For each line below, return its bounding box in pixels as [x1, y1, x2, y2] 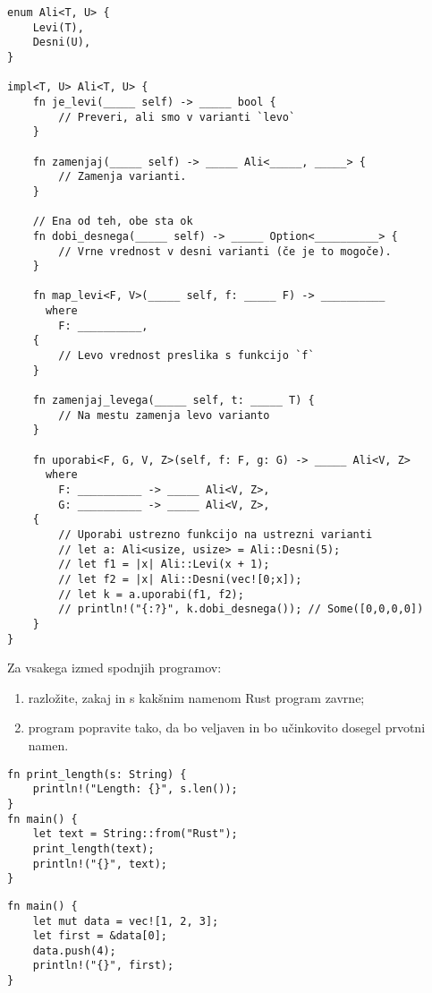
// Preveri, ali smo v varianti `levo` [58, 110, 296, 124]
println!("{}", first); [32, 959, 174, 972]
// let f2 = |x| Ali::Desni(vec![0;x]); [58, 572, 302, 586]
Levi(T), [32, 21, 84, 34]
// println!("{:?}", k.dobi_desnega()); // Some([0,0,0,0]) [58, 603, 424, 616]
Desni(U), [32, 36, 91, 49]
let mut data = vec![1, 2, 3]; [32, 914, 219, 928]
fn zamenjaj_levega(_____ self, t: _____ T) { [32, 394, 315, 407]
